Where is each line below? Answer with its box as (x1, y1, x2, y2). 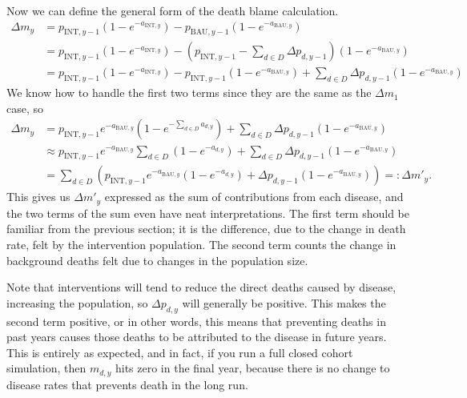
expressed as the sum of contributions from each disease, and (104, 188, 404, 205)
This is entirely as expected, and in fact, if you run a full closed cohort (6, 344, 353, 360)
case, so (6, 99, 44, 116)
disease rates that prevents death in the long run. (6, 376, 248, 392)
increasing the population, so (6, 294, 148, 311)
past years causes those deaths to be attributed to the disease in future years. (6, 328, 387, 345)
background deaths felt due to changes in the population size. (6, 251, 308, 268)
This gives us (6, 188, 70, 205)
